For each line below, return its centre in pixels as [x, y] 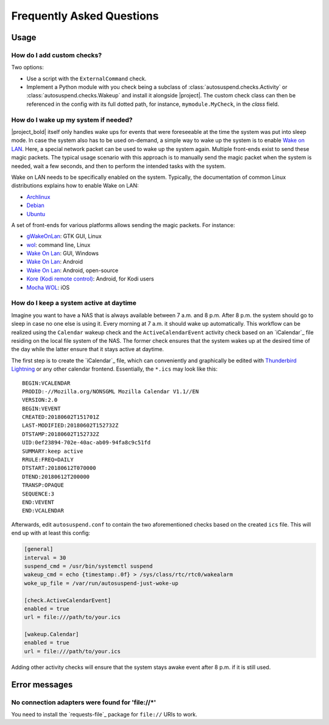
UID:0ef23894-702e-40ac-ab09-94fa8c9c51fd [87, 443]
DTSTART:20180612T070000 [59, 468]
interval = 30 [45, 558]
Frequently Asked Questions [85, 16]
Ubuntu [36, 214]
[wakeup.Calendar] [51, 634]
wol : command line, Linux [58, 245]
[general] [39, 549]
